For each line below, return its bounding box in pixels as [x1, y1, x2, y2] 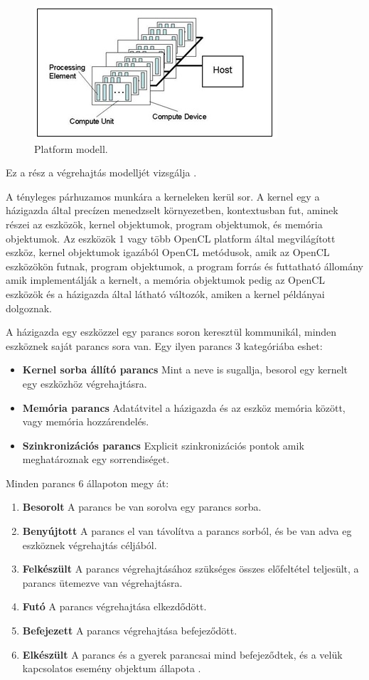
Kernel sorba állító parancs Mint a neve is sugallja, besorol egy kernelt [22, 362, 348, 377]
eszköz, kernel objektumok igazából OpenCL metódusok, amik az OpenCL [6, 245, 330, 260]
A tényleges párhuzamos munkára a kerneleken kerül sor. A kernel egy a [6, 188, 320, 203]
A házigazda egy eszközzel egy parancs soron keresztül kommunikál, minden [6, 324, 337, 339]
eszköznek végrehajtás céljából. [22, 537, 157, 552]
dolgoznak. [6, 300, 52, 315]
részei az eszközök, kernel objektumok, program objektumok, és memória [6, 216, 323, 231]
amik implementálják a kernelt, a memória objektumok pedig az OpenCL [6, 272, 326, 287]
